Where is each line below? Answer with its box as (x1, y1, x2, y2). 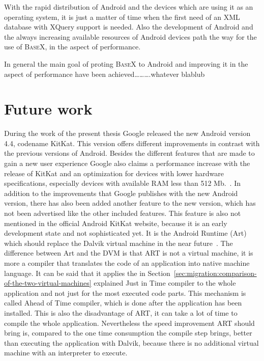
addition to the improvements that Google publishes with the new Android (4, 187, 238, 198)
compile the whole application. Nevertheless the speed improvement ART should (4, 317, 255, 328)
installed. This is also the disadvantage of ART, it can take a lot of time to (4, 307, 238, 318)
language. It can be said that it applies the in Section (4, 267, 170, 278)
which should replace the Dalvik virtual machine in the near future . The (4, 237, 233, 248)
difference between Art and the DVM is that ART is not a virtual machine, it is (4, 247, 253, 258)
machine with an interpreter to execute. (4, 347, 128, 358)
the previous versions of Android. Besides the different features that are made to (4, 148, 255, 158)
